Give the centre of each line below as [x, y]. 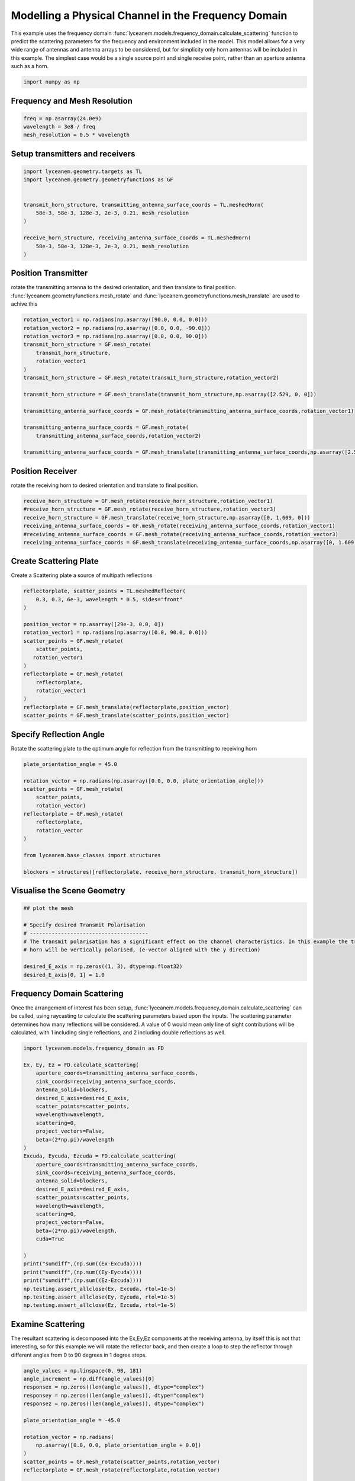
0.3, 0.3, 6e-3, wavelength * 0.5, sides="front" [109, 599]
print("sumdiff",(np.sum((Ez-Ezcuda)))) [83, 1280]
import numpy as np [51, 82]
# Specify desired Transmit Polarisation [84, 925]
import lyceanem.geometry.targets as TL [83, 171]
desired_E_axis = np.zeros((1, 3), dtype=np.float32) [103, 967]
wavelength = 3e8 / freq [59, 127]
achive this [24, 304]
